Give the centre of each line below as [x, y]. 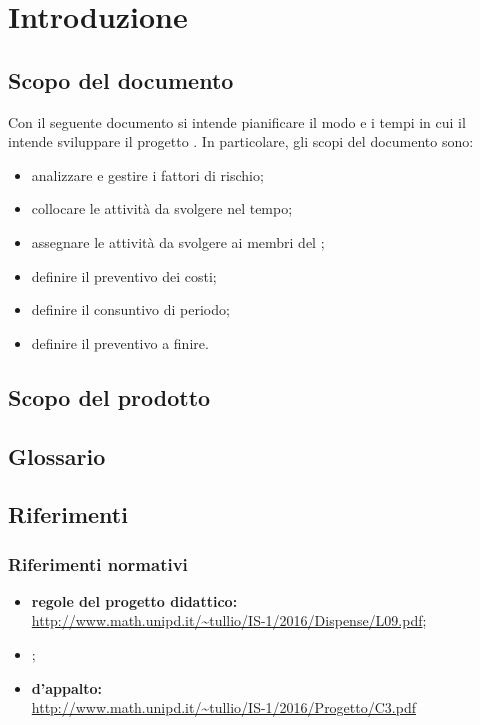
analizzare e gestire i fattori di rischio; [147, 174]
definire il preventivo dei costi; [124, 275]
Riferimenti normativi [98, 563]
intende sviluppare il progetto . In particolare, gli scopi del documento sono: [241, 141]
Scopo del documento [121, 79]
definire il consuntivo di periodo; [130, 309]
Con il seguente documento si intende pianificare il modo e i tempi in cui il [237, 121]
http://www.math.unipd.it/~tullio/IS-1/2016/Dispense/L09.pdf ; [229, 620]
